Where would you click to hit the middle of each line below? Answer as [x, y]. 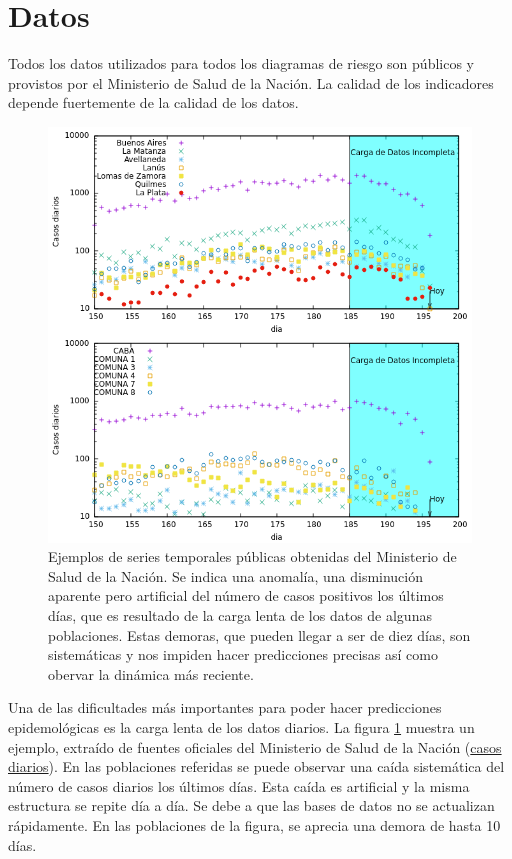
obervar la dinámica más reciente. [151, 673]
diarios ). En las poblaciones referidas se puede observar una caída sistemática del [256, 766]
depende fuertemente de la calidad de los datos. [153, 102]
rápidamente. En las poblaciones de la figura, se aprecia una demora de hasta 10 [254, 824]
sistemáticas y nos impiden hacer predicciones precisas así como [243, 654]
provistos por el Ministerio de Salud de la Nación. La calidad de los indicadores [251, 82]
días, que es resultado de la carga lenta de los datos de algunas [240, 614]
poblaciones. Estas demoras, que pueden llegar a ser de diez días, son [259, 634]
